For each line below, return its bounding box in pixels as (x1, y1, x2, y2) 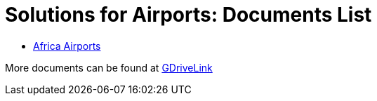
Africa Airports (33, 39, 101, 52)
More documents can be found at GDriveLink (5, 61, 213, 74)
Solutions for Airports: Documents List (5, 3, 372, 27)
